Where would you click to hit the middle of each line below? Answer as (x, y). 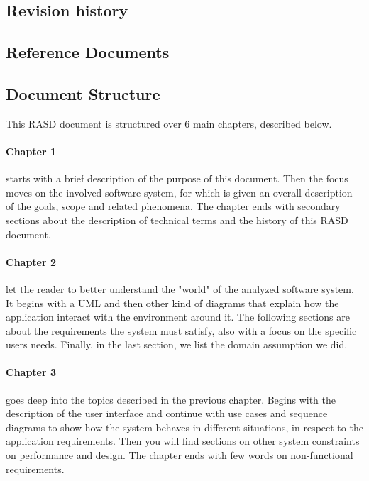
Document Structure (83, 93)
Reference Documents (88, 52)
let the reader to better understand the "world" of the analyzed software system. (180, 288)
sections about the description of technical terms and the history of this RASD (177, 220)
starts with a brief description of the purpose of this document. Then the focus (177, 178)
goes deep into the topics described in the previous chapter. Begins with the (171, 399)
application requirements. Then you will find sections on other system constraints (183, 441)
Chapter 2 (31, 261)
